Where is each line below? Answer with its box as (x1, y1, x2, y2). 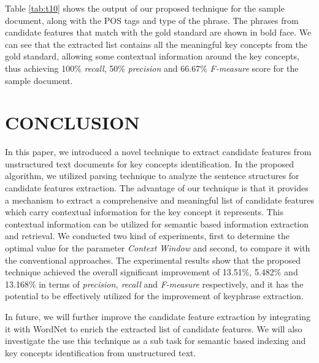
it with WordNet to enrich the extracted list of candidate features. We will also (5, 322, 302, 335)
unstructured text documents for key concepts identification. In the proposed (5, 157, 294, 170)
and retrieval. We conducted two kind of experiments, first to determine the (5, 229, 290, 242)
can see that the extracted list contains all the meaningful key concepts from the (5, 37, 308, 50)
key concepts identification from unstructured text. (5, 346, 196, 359)
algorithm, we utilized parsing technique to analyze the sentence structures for (5, 169, 299, 182)
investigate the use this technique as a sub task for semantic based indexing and (5, 334, 306, 347)
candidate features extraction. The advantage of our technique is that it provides (5, 181, 309, 194)
